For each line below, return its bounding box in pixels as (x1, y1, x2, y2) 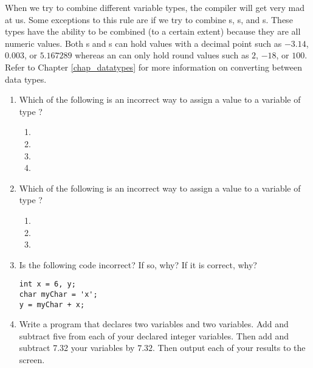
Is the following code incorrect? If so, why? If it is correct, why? (19, 258, 257, 271)
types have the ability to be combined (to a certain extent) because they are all (5, 25, 301, 38)
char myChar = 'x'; (19, 290, 98, 299)
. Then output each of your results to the (153, 341, 306, 354)
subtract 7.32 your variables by (19, 341, 135, 354)
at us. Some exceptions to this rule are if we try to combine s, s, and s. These (5, 13, 293, 26)
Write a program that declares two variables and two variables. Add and (19, 318, 289, 330)
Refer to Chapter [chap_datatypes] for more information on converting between (5, 60, 302, 73)
